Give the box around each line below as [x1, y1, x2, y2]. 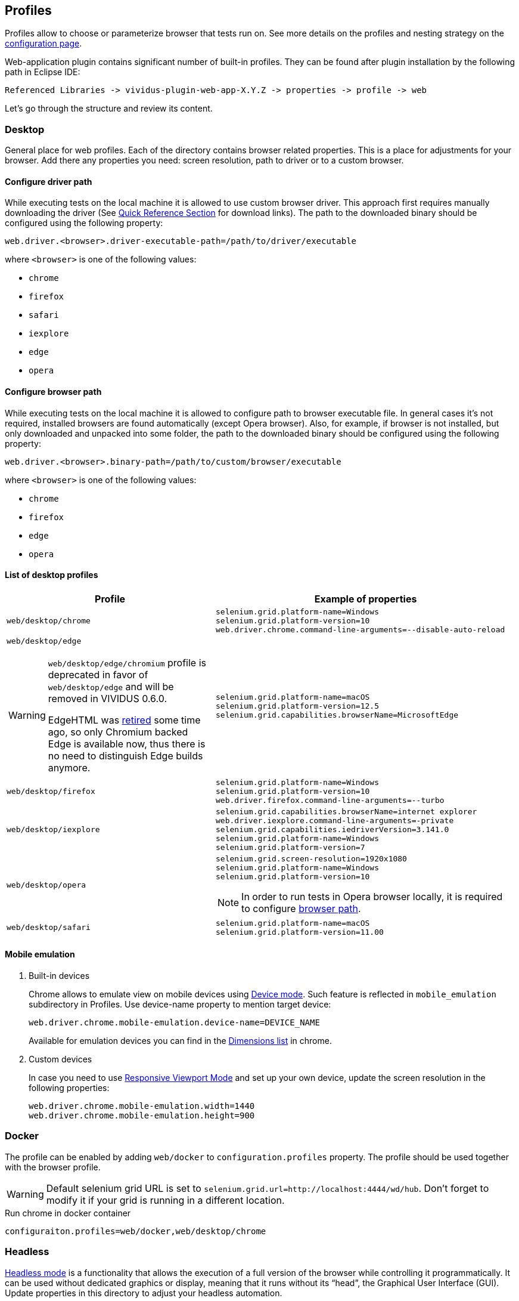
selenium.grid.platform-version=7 [216, 842, 365, 852]
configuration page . [5, 38, 82, 49]
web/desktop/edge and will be [48, 680, 174, 693]
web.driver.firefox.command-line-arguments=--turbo [216, 795, 445, 805]
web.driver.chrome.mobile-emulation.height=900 [29, 1111, 255, 1121]
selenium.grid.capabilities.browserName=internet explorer [216, 806, 477, 816]
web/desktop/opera [7, 880, 86, 890]
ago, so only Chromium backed [48, 725, 188, 738]
